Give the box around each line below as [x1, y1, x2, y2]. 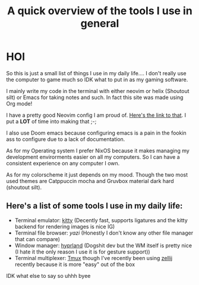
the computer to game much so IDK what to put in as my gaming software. [6, 76, 188, 83]
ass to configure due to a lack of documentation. [6, 135, 125, 143]
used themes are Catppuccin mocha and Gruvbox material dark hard [6, 177, 174, 184]
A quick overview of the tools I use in [7, 4, 193, 18]
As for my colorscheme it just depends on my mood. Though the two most [6, 171, 188, 178]
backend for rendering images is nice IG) [14, 223, 115, 230]
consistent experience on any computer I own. [6, 159, 120, 166]
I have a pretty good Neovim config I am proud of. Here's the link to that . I [6, 111, 186, 119]
